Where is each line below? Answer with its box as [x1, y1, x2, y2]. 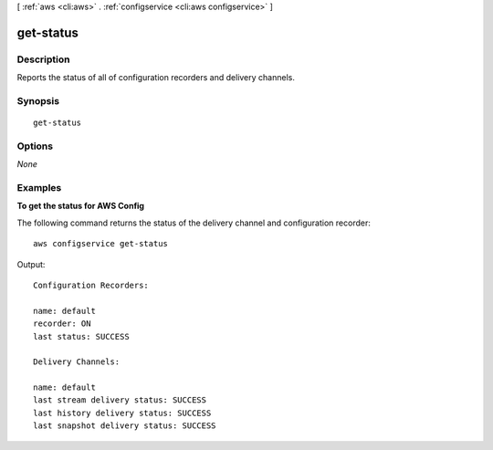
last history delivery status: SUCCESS [33, 407, 212, 418]
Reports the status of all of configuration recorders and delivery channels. [16, 72, 296, 83]
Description [16, 53, 70, 66]
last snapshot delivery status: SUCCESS [33, 421, 216, 431]
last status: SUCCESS [33, 331, 130, 341]
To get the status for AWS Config [16, 201, 145, 212]
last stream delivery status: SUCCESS [33, 395, 207, 405]
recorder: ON [33, 319, 91, 329]
